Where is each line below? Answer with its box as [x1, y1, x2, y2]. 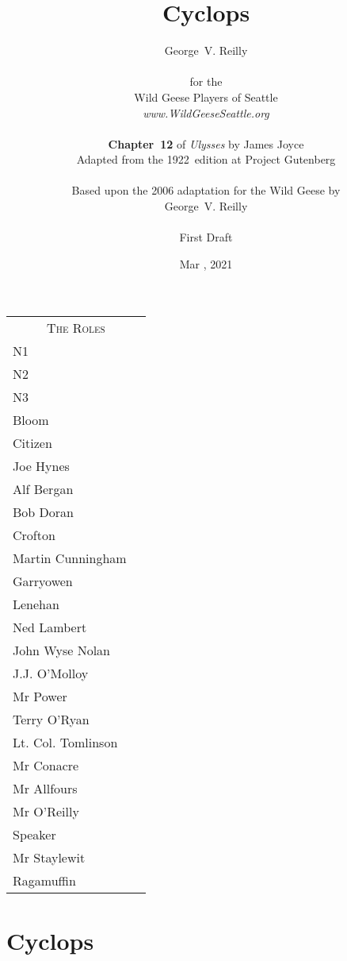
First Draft [179, 229, 233, 245]
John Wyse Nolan [13, 641, 110, 660]
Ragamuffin [13, 871, 76, 890]
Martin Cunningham [13, 549, 127, 568]
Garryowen [13, 572, 73, 591]
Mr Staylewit [13, 848, 86, 867]
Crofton [13, 526, 55, 545]
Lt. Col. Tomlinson [13, 733, 118, 752]
